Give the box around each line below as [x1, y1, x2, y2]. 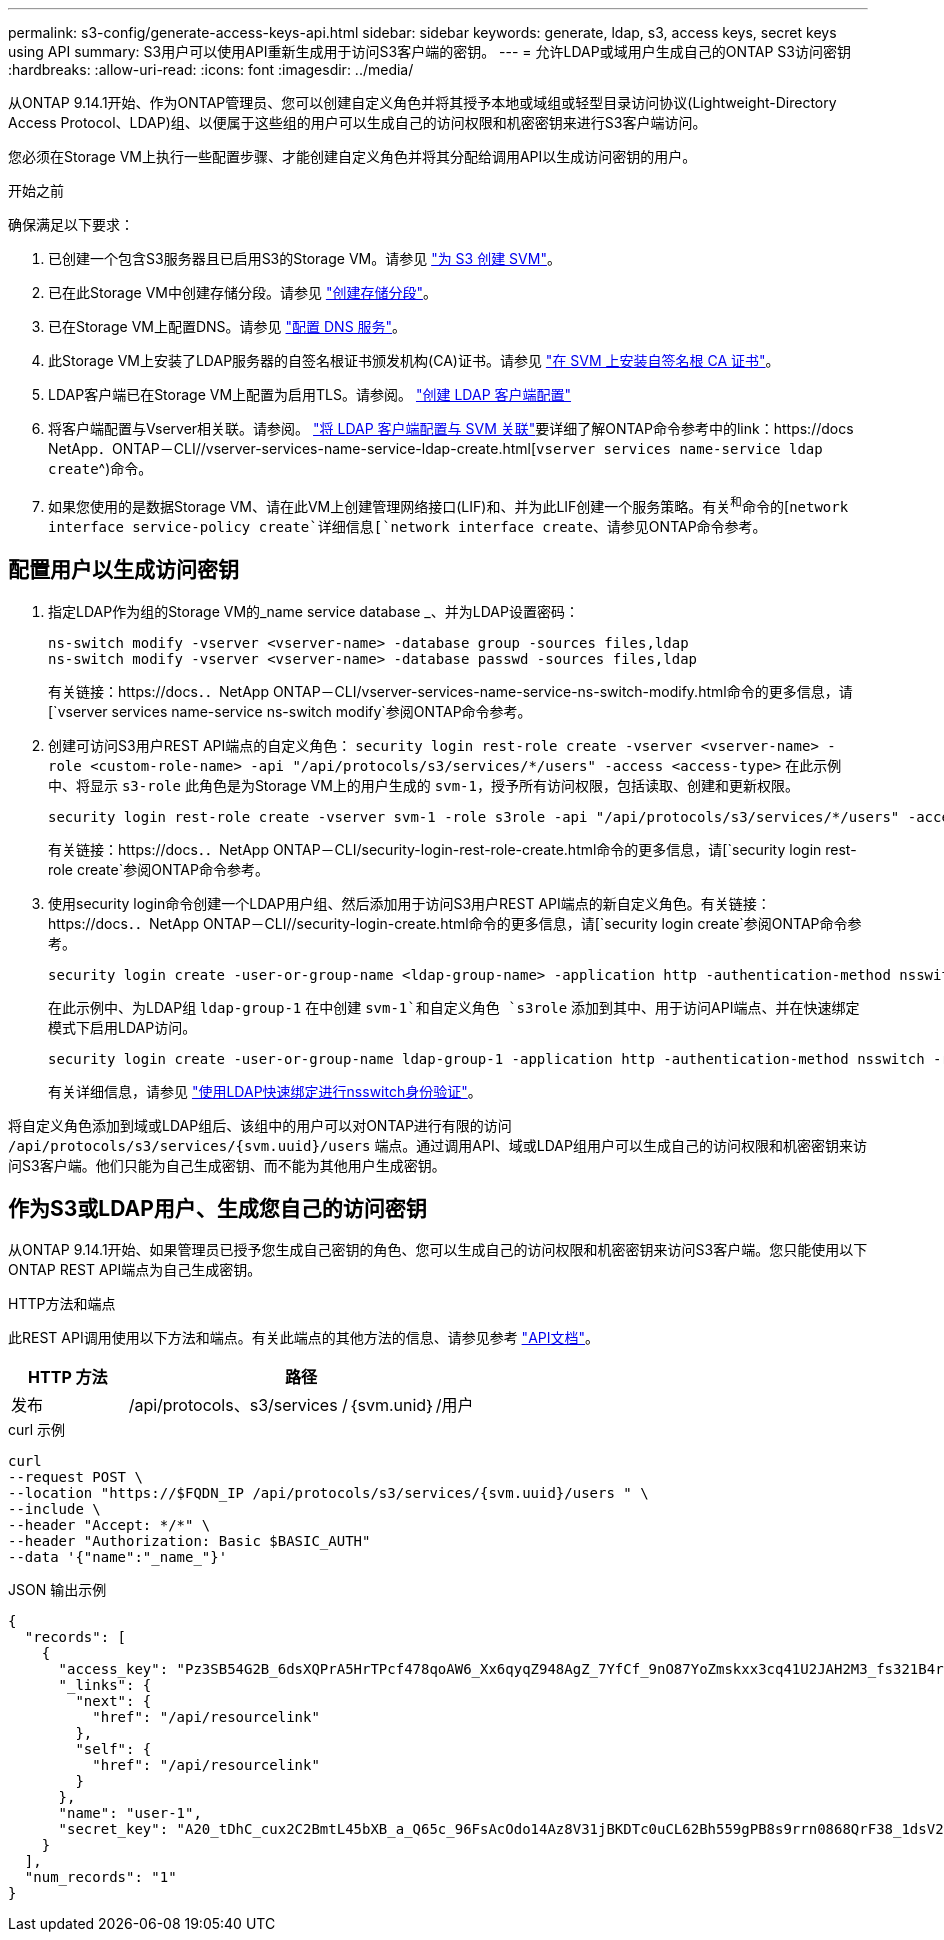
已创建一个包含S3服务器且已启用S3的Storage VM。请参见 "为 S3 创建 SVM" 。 [48, 250, 561, 267]
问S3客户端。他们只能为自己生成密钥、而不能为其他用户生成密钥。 [8, 1156, 446, 1174]
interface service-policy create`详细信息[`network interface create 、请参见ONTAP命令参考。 [48, 517, 767, 535]
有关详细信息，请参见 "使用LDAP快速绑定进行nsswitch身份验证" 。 [48, 1082, 482, 1100]
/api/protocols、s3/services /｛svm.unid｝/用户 [128, 1395, 474, 1416]
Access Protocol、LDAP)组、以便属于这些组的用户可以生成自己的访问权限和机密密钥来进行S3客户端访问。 [8, 114, 707, 131]
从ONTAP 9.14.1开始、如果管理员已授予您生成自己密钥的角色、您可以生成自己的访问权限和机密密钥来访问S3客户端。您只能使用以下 [8, 1241, 868, 1259]
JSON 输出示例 [8, 1581, 107, 1599]
